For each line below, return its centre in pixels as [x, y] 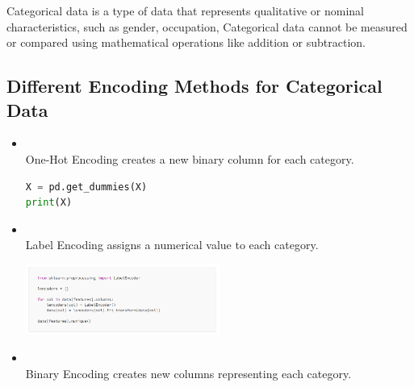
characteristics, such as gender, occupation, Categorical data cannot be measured [207, 26]
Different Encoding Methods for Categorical [194, 86]
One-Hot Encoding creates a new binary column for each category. [190, 158]
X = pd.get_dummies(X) [86, 187]
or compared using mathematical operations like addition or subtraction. [186, 42]
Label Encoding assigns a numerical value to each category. [172, 245]
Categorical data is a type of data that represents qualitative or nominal [185, 10]
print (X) [49, 203]
